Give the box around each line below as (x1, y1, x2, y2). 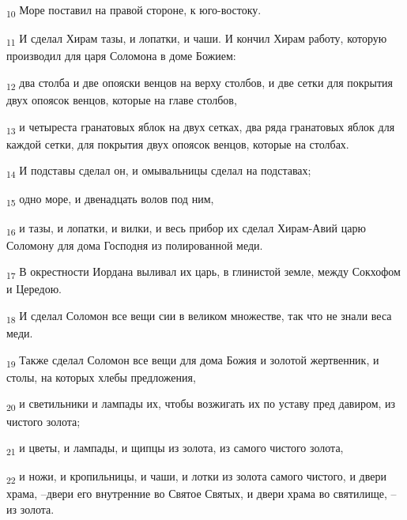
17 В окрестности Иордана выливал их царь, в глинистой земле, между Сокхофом (6, 263, 401, 282)
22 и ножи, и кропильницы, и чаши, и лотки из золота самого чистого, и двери (6, 468, 386, 487)
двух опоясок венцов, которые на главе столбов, (6, 91, 237, 107)
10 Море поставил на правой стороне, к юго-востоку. (6, 2, 262, 20)
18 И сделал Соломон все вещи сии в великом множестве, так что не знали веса (6, 307, 392, 326)
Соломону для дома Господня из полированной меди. (6, 236, 263, 253)
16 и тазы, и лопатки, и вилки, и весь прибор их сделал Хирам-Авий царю (6, 219, 366, 238)
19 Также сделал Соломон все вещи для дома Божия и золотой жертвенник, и (6, 351, 379, 370)
